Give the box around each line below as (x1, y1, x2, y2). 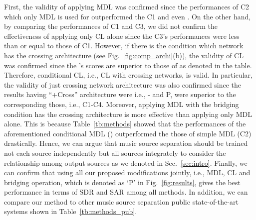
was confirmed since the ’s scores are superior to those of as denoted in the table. (4, 60, 252, 70)
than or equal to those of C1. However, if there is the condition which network (4, 40, 244, 51)
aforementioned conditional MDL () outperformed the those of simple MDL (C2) (4, 128, 252, 138)
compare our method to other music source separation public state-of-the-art (4, 196, 239, 207)
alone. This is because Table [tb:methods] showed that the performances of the (4, 118, 246, 129)
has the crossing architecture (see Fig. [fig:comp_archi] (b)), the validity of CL (4, 50, 244, 60)
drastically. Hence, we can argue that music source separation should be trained (4, 138, 248, 148)
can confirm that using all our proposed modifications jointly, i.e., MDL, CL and (4, 167, 251, 178)
